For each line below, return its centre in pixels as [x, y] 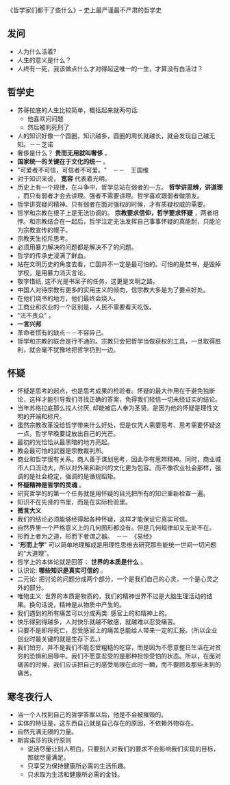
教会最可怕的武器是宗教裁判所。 [62, 451]
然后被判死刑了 [48, 127]
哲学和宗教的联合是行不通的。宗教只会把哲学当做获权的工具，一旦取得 [116, 341]
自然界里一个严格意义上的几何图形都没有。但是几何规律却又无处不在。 [116, 528]
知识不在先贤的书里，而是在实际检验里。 [74, 502]
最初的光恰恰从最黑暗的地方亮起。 [65, 442]
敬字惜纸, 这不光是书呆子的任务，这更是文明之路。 [88, 281]
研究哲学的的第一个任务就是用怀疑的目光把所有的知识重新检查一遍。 [113, 493]
